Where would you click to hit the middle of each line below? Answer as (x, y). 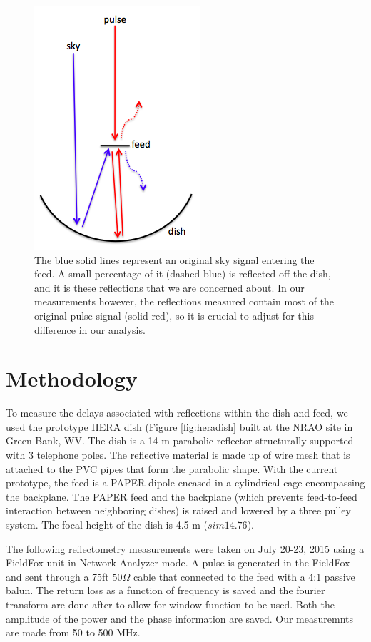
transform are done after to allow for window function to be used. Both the (171, 604)
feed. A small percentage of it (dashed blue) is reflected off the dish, (183, 274)
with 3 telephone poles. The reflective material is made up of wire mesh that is (178, 455)
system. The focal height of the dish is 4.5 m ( (107, 525)
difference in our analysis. (90, 329)
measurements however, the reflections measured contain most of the (184, 301)
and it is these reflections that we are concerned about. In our (169, 287)
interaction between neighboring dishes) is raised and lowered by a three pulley (178, 510)
